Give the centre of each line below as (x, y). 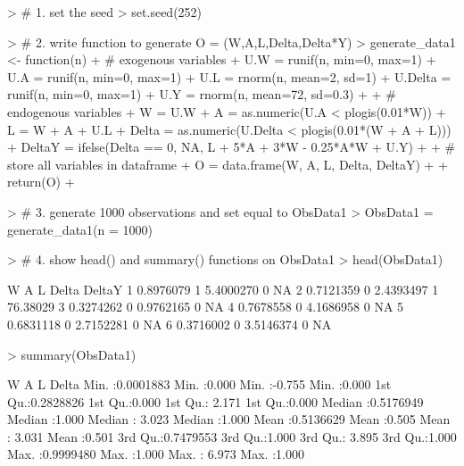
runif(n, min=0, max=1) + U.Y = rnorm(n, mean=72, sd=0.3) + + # (202, 94)
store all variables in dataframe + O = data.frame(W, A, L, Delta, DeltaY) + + (228, 164)
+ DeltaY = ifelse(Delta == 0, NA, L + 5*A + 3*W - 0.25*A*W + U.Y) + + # (232, 147)
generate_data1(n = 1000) (80, 229)
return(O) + (41, 182)
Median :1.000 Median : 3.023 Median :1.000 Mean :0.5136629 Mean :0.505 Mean (229, 419)
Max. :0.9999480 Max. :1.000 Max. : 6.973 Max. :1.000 (156, 454)
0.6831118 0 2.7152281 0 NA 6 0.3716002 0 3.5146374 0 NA (170, 324)
